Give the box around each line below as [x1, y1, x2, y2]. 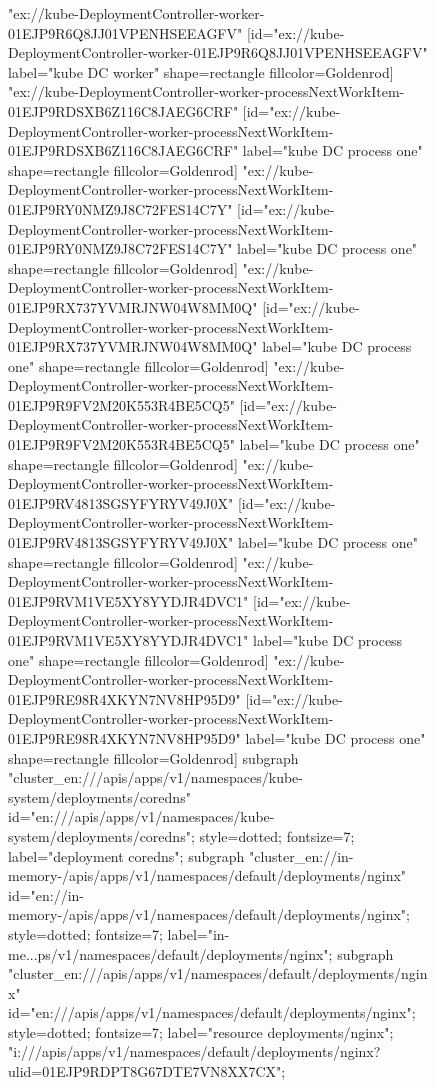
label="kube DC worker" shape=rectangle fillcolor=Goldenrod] [8, 61, 394, 82]
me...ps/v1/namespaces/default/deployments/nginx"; [8, 943, 333, 964]
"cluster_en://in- [248, 845, 354, 866]
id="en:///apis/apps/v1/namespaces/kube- [8, 806, 275, 827]
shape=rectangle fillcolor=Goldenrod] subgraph [8, 747, 299, 768]
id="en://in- [8, 884, 85, 905]
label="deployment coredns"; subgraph [8, 845, 245, 866]
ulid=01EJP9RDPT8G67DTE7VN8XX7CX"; [8, 1061, 286, 1082]
